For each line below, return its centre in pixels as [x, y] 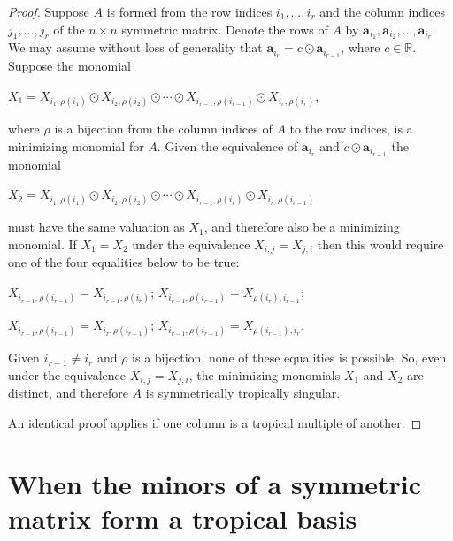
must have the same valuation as [96, 227]
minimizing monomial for [76, 145]
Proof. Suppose [49, 11]
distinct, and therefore [68, 393]
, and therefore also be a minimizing [302, 227]
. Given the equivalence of [227, 145]
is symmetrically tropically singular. [243, 393]
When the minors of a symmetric [215, 483]
